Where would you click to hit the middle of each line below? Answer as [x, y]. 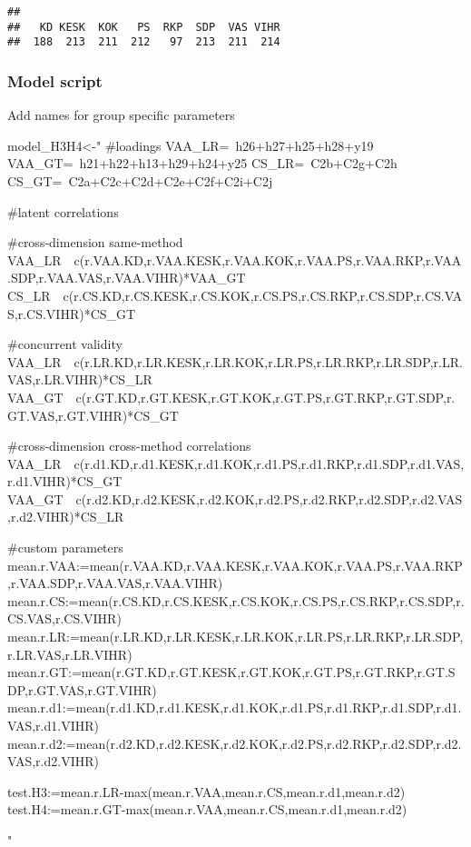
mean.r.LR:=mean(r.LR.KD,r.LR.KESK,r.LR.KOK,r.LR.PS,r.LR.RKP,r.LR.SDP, [235, 637]
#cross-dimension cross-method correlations [129, 446]
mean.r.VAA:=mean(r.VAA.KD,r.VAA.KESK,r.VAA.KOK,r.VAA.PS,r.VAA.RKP [235, 565]
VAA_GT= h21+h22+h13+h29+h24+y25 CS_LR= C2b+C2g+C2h [202, 163]
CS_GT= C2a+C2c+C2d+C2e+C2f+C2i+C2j [140, 180]
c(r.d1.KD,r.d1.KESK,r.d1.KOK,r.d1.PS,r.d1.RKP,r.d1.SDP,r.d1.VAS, [269, 463]
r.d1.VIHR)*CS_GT [65, 481]
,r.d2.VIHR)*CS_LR [66, 517]
